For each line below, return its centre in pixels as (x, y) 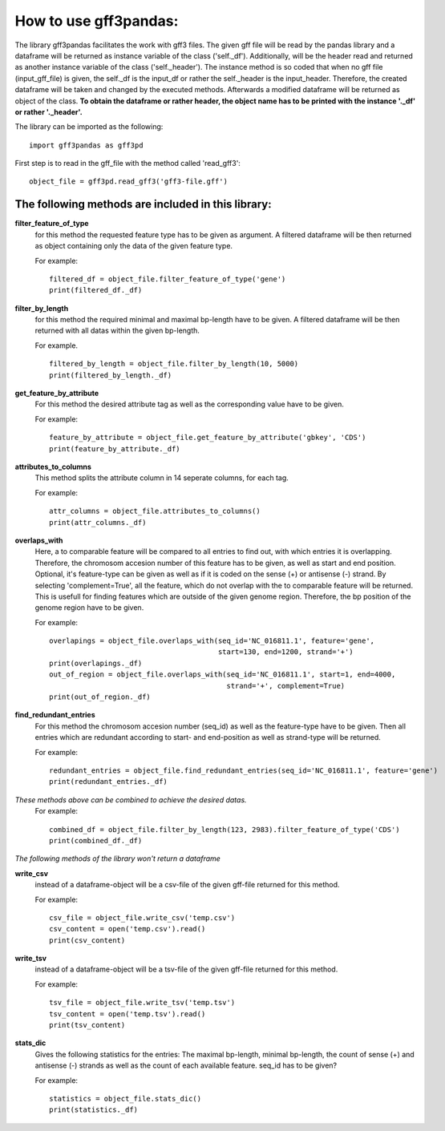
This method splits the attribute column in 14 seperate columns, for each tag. (162, 478)
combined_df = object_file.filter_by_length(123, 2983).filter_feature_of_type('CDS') (225, 829)
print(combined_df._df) (96, 840)
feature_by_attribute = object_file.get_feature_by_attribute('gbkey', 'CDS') (208, 438)
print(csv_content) (87, 940)
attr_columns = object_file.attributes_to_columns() (155, 511)
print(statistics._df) (94, 1110)
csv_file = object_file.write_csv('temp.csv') (142, 917)
